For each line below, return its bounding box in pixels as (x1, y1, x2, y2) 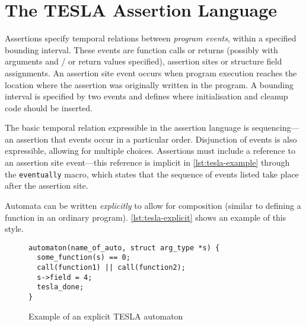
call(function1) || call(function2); (37, 263, 186, 272)
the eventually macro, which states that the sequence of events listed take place (5, 167, 299, 180)
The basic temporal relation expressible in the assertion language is (5, 121, 250, 134)
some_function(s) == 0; (37, 253, 130, 262)
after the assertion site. (5, 179, 88, 192)
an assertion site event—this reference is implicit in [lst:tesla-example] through (5, 156, 290, 169)
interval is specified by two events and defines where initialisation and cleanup (5, 90, 288, 102)
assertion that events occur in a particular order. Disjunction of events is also (16, 133, 297, 145)
